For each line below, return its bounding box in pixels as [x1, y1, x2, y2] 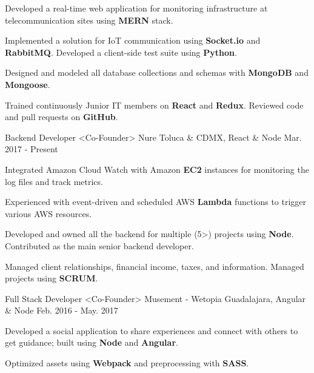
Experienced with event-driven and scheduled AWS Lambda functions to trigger [5, 195, 307, 208]
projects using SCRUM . [5, 272, 98, 284]
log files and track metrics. [5, 175, 103, 187]
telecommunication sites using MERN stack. [5, 13, 173, 26]
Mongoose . [5, 78, 50, 90]
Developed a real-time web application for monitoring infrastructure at [5, 2, 268, 14]
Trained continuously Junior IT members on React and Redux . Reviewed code [5, 98, 304, 111]
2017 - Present [5, 143, 58, 155]
